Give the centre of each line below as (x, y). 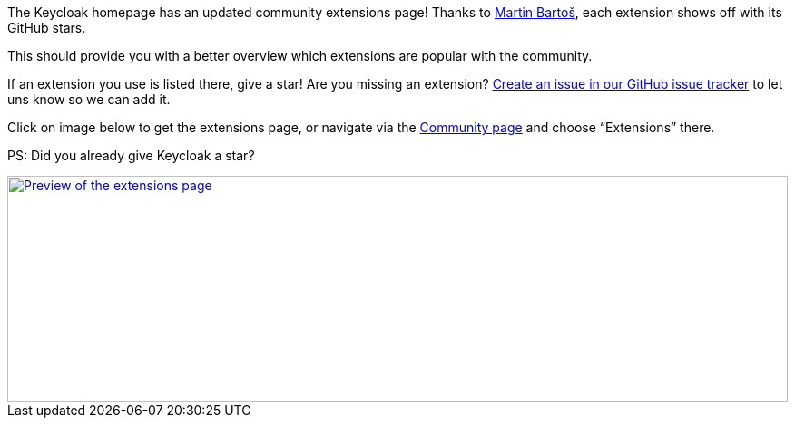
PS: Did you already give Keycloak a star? (131, 155)
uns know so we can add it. (89, 99)
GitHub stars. (47, 28)
